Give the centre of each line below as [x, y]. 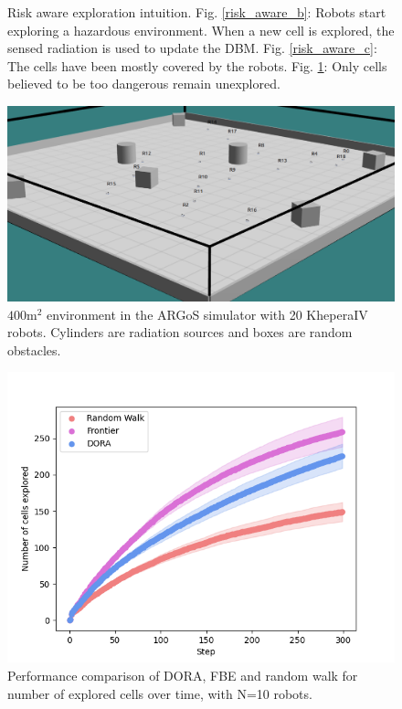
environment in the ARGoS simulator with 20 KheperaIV [207, 314]
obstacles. [34, 349]
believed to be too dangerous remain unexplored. [144, 84]
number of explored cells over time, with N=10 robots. [160, 693]
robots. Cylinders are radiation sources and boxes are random [180, 332]
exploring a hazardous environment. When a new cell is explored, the [201, 30]
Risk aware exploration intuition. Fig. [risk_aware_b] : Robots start [197, 12]
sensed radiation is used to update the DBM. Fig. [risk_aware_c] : [192, 48]
